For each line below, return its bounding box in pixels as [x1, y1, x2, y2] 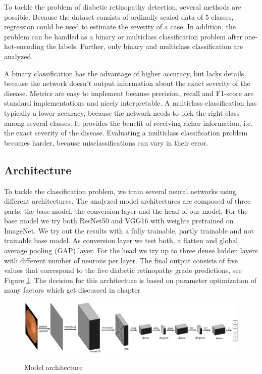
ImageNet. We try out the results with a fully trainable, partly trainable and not [4, 225, 254, 236]
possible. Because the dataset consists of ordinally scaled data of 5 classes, [4, 11, 234, 22]
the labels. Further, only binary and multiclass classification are [46, 41, 243, 52]
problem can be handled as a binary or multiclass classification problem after [4, 31, 242, 41]
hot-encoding [4, 41, 44, 52]
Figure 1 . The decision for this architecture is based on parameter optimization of [4, 274, 257, 285]
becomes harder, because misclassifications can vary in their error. [4, 137, 208, 148]
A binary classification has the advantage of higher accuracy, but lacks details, [4, 68, 246, 78]
